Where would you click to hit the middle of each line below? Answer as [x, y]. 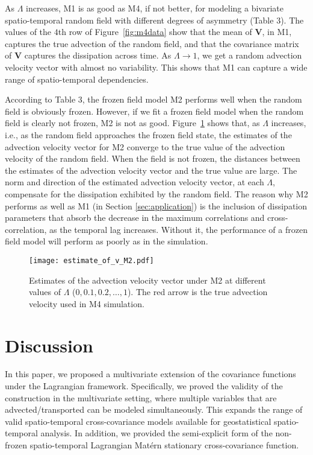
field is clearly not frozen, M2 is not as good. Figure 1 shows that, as [132, 123]
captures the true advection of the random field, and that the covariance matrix [152, 43]
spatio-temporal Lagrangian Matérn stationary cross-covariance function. [164, 445]
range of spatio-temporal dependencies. [77, 79]
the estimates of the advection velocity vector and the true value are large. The [151, 170]
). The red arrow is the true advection [197, 292]
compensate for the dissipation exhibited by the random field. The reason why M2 [156, 193]
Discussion [49, 345]
